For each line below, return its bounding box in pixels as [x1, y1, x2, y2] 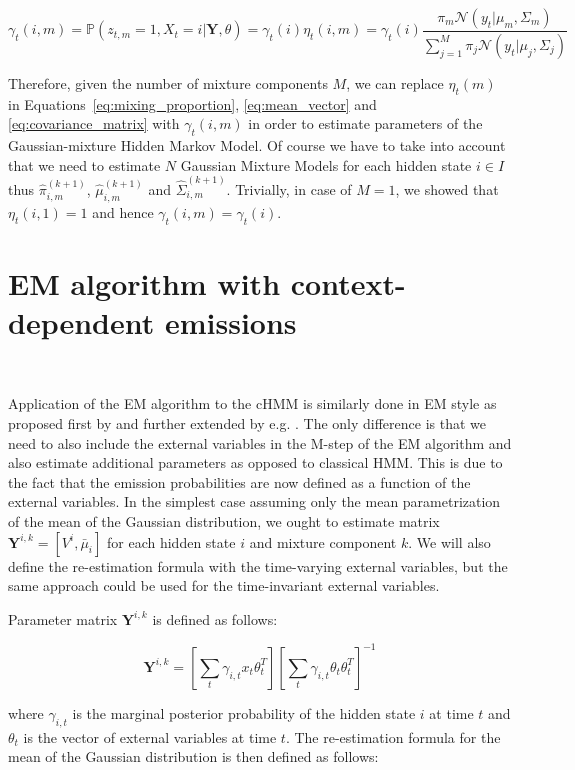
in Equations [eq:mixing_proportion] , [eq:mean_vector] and [8, 93, 377, 114]
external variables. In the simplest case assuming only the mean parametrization [8, 491, 501, 512]
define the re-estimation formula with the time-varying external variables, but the [8, 555, 508, 576]
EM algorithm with [8, 262, 281, 303]
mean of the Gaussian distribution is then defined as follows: [8, 746, 379, 767]
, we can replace [346, 72, 444, 93]
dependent [8, 301, 155, 342]
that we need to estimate [8, 154, 161, 175]
